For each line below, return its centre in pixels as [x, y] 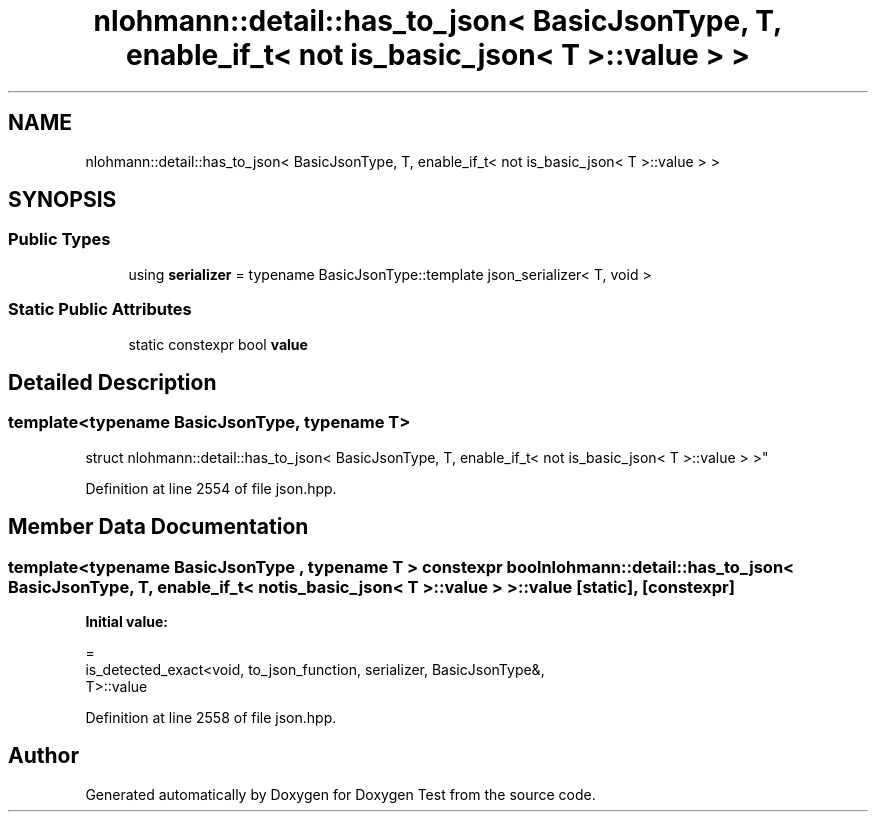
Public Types [59, 239]
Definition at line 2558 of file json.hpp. [211, 717]
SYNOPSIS [62, 200]
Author [43, 756]
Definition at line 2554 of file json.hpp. [211, 488]
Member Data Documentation [158, 527]
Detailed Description [112, 382]
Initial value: [126, 621]
